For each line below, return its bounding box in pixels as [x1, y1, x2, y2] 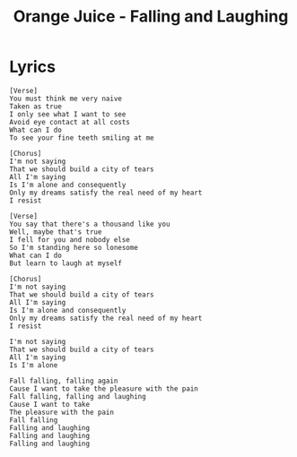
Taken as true [9, 101, 63, 111]
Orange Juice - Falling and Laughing [13, 6, 289, 27]
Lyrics [9, 56, 57, 77]
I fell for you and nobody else [9, 235, 130, 244]
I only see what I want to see [9, 109, 127, 118]
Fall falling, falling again [9, 376, 118, 385]
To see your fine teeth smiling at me [9, 133, 154, 142]
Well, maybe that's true [9, 227, 102, 237]
